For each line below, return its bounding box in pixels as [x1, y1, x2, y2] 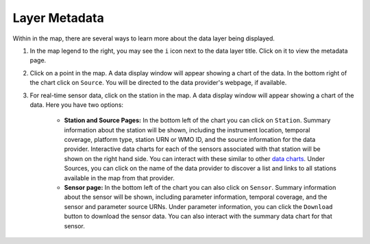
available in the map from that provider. [64, 173, 175, 182]
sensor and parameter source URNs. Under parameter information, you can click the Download [64, 202, 333, 210]
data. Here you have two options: [29, 100, 123, 109]
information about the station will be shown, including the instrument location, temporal [64, 125, 311, 134]
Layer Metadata [12, 10, 104, 25]
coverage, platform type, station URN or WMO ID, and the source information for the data [64, 136, 316, 144]
